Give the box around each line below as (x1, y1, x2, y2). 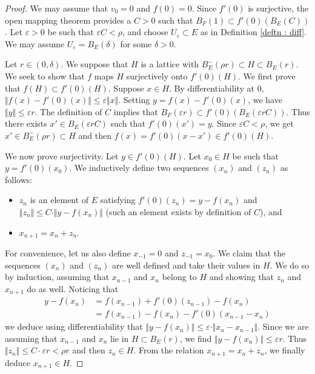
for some (120, 37, 152, 50)
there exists (5, 117, 47, 130)
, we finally (264, 344, 305, 356)
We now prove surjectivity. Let (5, 149, 119, 162)
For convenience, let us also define (5, 246, 131, 259)
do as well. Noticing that (27, 282, 119, 295)
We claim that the (217, 246, 286, 259)
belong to (162, 270, 197, 283)
